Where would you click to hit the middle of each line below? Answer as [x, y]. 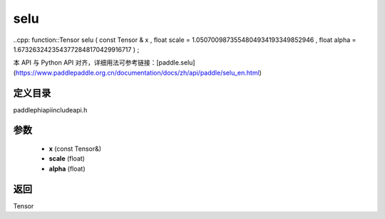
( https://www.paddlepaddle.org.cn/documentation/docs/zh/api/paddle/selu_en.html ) [137, 73]
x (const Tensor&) [75, 149]
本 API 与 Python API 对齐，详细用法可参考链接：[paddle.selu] [104, 63]
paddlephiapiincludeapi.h [50, 109]
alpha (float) [67, 169]
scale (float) [67, 159]
